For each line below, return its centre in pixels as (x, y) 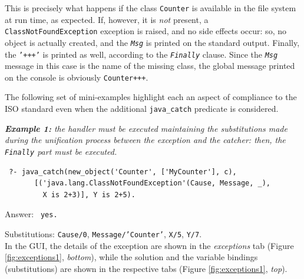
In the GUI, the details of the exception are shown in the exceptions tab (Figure (149, 245)
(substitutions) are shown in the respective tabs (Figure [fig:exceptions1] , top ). (146, 268)
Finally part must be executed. (61, 151)
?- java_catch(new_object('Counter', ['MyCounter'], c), (123, 172)
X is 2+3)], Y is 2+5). (89, 195)
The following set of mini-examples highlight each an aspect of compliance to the (151, 97)
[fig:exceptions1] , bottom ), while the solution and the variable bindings (131, 257)
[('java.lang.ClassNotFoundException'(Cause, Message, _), (153, 183)
